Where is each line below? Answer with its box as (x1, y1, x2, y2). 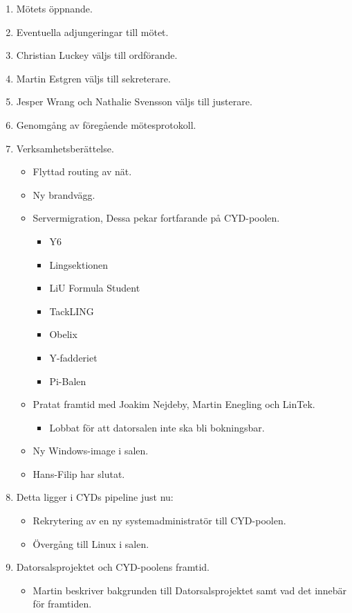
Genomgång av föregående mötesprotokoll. (16, 117, 196, 132)
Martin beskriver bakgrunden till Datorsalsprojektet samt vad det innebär (33, 583, 347, 597)
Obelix (49, 327, 77, 341)
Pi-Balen (49, 373, 86, 388)
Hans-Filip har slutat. (33, 466, 125, 481)
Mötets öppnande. (16, 1, 93, 15)
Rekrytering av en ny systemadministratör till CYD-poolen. (33, 513, 286, 528)
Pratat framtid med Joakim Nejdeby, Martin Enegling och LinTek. (33, 397, 315, 411)
